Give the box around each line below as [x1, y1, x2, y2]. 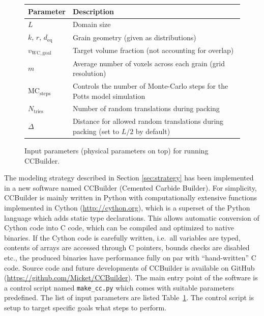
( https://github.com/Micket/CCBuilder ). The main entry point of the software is [4, 272, 258, 283]
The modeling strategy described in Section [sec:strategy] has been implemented [4, 172, 254, 183]
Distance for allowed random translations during [72, 116, 224, 126]
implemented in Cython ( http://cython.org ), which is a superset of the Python [4, 202, 250, 213]
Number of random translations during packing [72, 103, 220, 114]
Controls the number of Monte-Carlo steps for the [72, 81, 228, 91]
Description [72, 6, 114, 16]
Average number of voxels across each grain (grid [72, 58, 225, 68]
